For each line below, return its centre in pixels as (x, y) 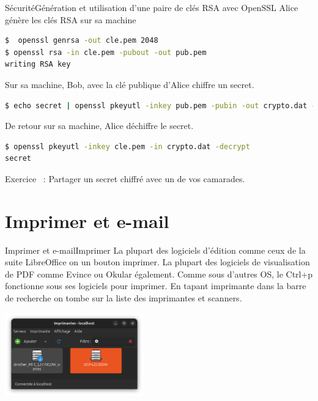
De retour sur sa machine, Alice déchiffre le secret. (99, 126)
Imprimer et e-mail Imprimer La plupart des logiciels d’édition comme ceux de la (155, 250)
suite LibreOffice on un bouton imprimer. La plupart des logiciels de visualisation (157, 262)
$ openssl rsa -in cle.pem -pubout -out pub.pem (106, 52)
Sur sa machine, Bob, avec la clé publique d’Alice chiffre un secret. (130, 84)
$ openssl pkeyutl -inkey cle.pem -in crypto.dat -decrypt (128, 146)
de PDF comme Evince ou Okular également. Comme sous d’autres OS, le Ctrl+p (159, 274)
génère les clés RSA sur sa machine (71, 19)
